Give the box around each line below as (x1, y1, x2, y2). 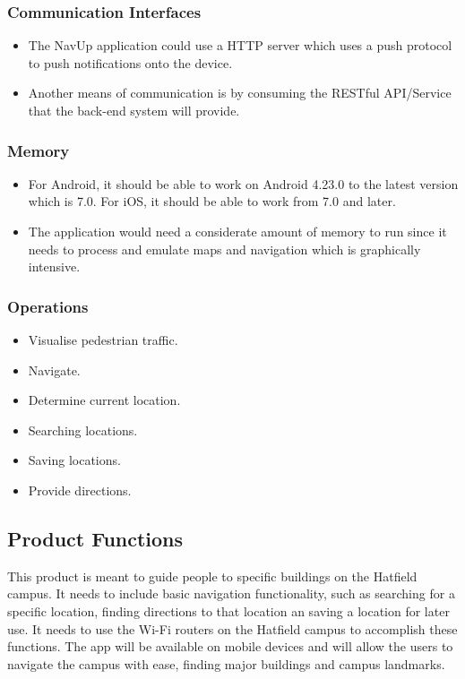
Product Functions (7, 524, 184, 552)
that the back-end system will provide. (28, 101, 240, 119)
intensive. (28, 257, 81, 276)
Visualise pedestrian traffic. (28, 331, 178, 348)
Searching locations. (28, 420, 138, 439)
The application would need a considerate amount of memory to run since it (28, 222, 447, 240)
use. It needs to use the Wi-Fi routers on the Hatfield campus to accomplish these (7, 619, 458, 638)
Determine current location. (28, 391, 181, 409)
